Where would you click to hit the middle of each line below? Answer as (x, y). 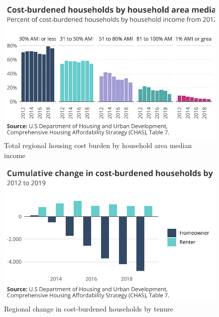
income (15, 155)
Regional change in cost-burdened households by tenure (89, 309)
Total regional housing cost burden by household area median (98, 145)
